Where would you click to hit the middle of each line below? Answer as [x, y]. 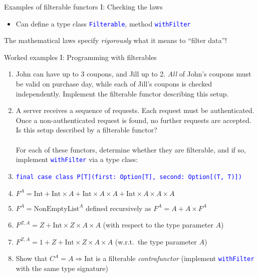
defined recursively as [118, 208]
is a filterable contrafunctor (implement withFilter [175, 258]
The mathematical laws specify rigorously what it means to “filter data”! [116, 40]
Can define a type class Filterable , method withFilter [103, 23]
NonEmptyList [57, 209]
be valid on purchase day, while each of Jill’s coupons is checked [114, 84]
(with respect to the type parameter [158, 225]
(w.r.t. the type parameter [156, 241]
